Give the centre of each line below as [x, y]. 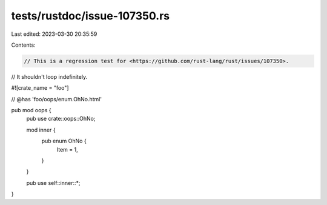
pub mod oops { [31, 110]
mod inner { [41, 130]
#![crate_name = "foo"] [40, 88]
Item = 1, [67, 149]
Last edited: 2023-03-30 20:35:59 [54, 34]
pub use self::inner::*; [53, 183]
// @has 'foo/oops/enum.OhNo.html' [57, 99]
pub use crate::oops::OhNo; [61, 119]
